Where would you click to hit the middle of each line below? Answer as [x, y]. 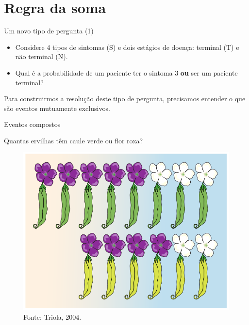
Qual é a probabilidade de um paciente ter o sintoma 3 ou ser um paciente [126, 72]
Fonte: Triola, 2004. [52, 317]
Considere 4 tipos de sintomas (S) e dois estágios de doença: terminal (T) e [127, 47]
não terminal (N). [41, 56]
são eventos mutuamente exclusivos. [57, 108]
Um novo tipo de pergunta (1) [49, 31]
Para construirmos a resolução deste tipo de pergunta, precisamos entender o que [125, 99]
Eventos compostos [32, 124]
